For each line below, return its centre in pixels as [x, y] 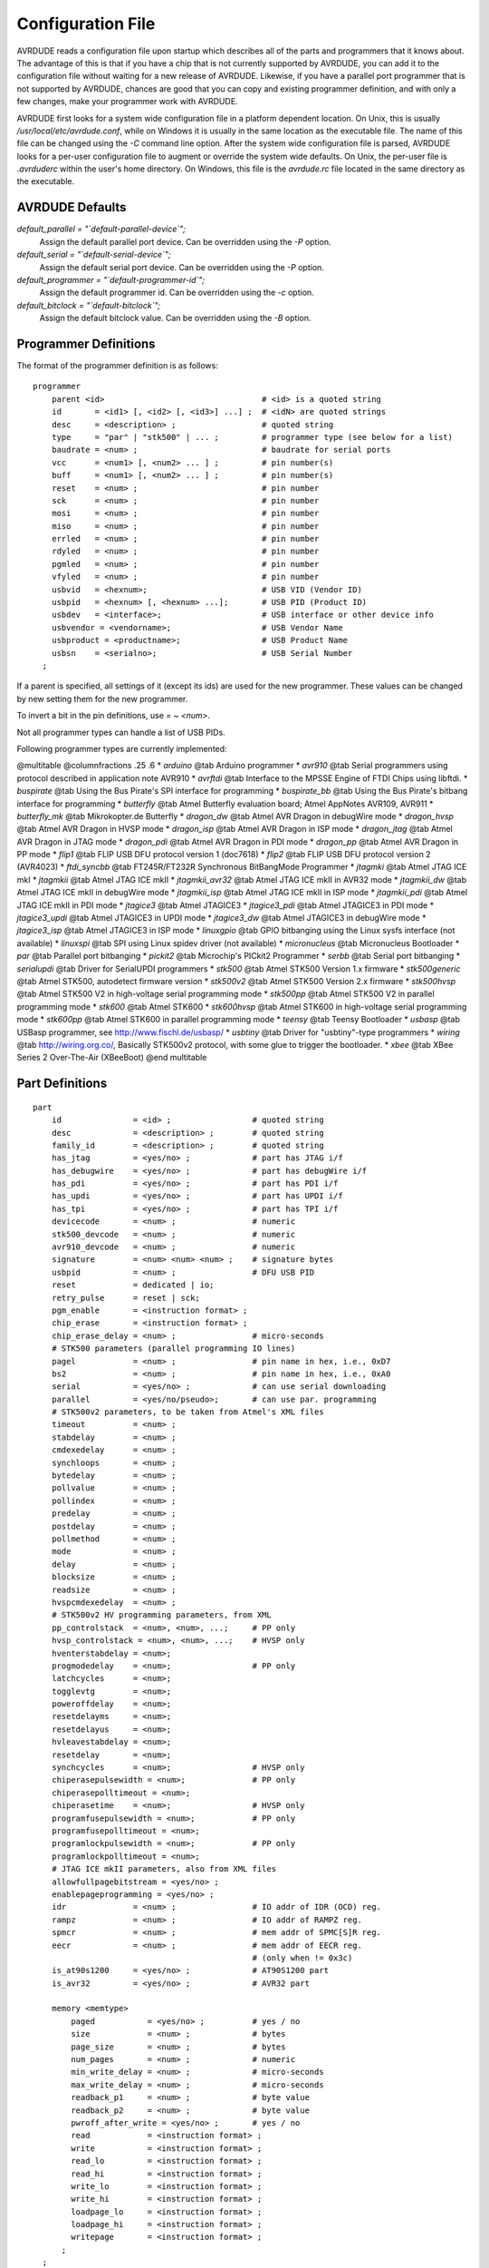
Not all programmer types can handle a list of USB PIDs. [121, 732]
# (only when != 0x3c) [302, 1958]
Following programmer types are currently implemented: [122, 748]
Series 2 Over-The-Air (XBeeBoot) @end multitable [112, 1058]
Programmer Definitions [86, 343]
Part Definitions [62, 1084]
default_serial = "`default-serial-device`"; [94, 255]
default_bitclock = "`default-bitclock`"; [89, 305]
